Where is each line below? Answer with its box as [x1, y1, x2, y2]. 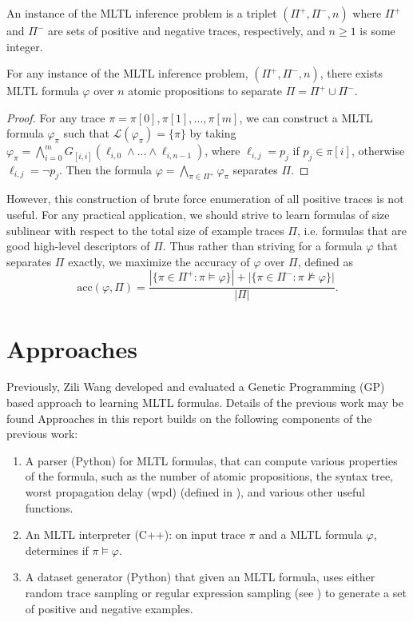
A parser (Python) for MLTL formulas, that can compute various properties [25, 452, 398, 468]
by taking [189, 125, 236, 142]
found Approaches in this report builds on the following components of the [6, 409, 372, 426]
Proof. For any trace [6, 109, 105, 126]
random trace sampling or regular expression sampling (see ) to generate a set [25, 584, 407, 601]
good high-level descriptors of [6, 237, 150, 254]
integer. [6, 38, 43, 54]
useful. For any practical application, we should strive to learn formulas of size [6, 205, 390, 222]
